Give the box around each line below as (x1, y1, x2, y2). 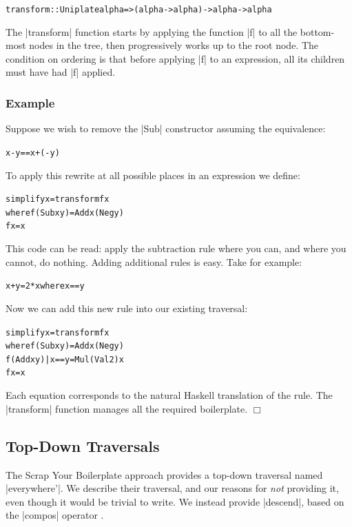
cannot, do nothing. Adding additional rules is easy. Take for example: (6, 254, 302, 269)
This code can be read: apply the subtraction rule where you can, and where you (6, 241, 346, 256)
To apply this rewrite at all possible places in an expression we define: (6, 167, 300, 182)
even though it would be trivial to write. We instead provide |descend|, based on (6, 494, 344, 508)
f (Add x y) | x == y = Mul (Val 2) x (6, 354, 124, 364)
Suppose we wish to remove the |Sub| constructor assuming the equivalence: (6, 121, 326, 136)
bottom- (300, 24, 335, 39)
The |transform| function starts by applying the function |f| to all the (6, 24, 298, 39)
